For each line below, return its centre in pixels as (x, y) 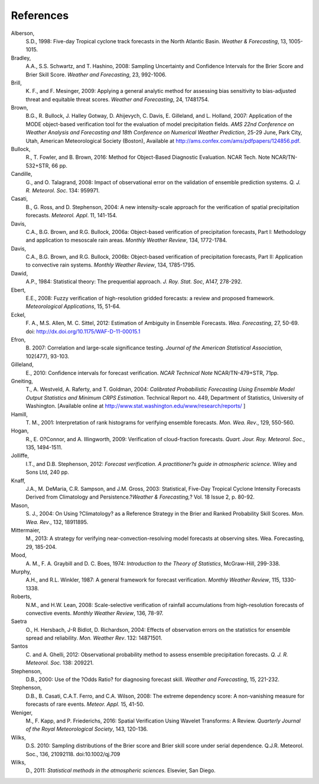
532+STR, (38, 165)
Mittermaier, (26, 530)
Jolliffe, (20, 455)
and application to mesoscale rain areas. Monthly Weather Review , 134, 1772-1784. (126, 240)
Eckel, (18, 314)
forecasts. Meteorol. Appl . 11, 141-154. (71, 216)
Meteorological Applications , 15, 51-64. (73, 306)
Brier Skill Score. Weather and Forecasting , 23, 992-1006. (96, 75)
